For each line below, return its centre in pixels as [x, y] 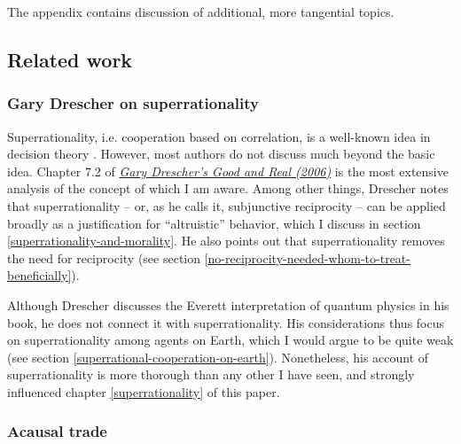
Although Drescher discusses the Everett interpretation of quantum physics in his [228, 304]
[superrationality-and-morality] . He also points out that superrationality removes [226, 241]
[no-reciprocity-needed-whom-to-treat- [307, 257]
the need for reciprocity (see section [104, 257]
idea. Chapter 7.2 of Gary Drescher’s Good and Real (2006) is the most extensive [228, 171]
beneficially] [39, 275]
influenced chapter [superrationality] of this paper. [144, 391]
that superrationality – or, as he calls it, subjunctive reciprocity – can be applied [227, 205]
